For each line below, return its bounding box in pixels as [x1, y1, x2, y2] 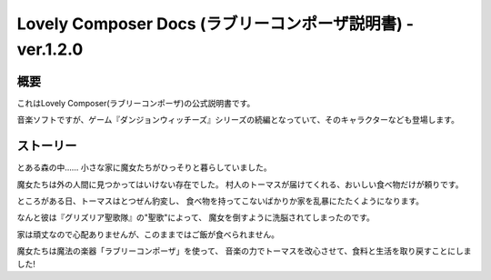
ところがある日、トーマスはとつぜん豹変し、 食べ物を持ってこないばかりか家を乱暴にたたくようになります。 [16, 195, 425, 206]
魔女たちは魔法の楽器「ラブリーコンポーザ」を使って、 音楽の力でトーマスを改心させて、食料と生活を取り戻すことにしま [16, 245, 472, 256]
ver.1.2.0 [16, 39, 84, 59]
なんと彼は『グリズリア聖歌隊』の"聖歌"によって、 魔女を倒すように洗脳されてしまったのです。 [16, 212, 375, 223]
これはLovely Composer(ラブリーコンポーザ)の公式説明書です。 [16, 97, 256, 108]
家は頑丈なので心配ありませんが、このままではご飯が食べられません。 [16, 228, 279, 240]
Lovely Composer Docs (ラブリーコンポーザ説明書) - [16, 14, 414, 34]
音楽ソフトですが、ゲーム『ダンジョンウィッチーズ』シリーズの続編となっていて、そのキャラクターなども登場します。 [16, 115, 459, 125]
